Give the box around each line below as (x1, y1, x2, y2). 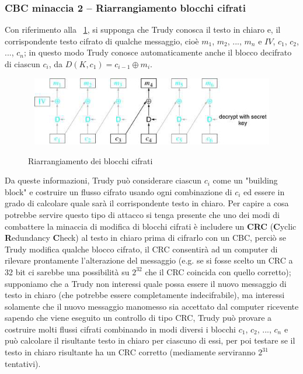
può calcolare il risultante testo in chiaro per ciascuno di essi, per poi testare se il (5, 334, 295, 347)
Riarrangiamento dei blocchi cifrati (28, 154, 153, 167)
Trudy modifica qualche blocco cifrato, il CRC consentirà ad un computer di (5, 243, 278, 255)
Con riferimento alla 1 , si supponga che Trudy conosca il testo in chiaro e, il (5, 23, 281, 36)
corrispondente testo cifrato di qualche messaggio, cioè (5, 34, 199, 47)
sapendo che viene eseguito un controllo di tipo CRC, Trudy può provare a (5, 311, 272, 324)
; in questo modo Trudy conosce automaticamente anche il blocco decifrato (23, 46, 292, 58)
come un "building (213, 174, 278, 186)
